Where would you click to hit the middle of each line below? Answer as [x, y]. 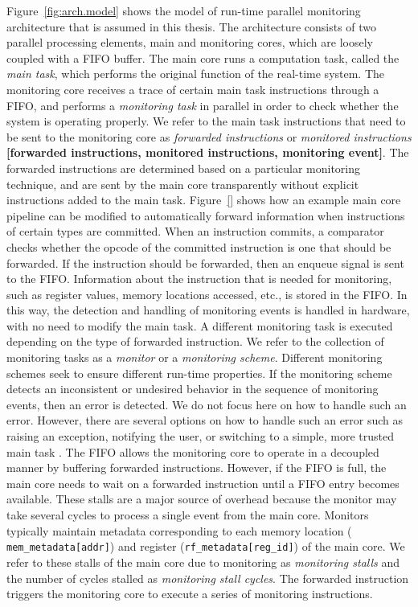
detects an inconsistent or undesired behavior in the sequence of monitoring [193, 389]
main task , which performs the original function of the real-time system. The [196, 74]
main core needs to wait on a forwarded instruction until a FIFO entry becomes [203, 483]
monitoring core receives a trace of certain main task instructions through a [193, 89]
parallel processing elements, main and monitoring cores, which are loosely [190, 42]
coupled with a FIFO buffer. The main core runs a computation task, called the [203, 57]
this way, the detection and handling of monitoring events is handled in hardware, [208, 310]
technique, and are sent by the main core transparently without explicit [183, 184]
